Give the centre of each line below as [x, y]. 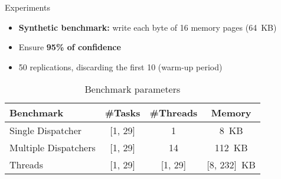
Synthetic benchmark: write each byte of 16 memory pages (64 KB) [148, 27]
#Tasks [122, 113]
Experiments [27, 7]
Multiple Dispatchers [53, 148]
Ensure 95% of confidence [70, 47]
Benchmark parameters [133, 89]
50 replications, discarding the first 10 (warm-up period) [120, 66]
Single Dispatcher [46, 131]
